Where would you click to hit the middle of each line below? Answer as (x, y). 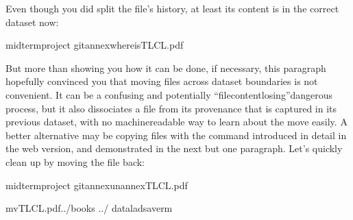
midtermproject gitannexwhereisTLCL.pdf (95, 45)
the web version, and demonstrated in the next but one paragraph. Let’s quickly (174, 148)
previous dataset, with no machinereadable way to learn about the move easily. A (176, 122)
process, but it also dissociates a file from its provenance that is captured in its (171, 108)
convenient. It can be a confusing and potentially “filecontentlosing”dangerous (169, 94)
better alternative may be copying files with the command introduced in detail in (176, 135)
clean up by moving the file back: (75, 161)
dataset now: (32, 22)
